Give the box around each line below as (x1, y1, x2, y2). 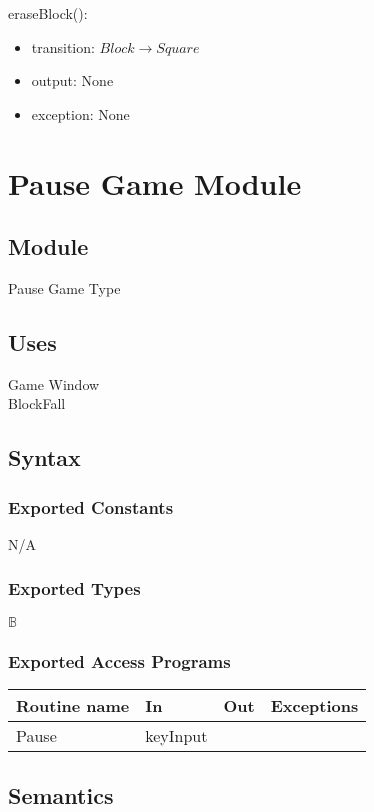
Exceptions (270, 693, 359, 717)
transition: (31, 36, 95, 57)
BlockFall (8, 393, 66, 414)
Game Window (8, 373, 100, 394)
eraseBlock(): (8, 3, 88, 23)
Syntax (8, 442, 81, 473)
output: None (31, 70, 114, 91)
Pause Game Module (8, 162, 302, 203)
